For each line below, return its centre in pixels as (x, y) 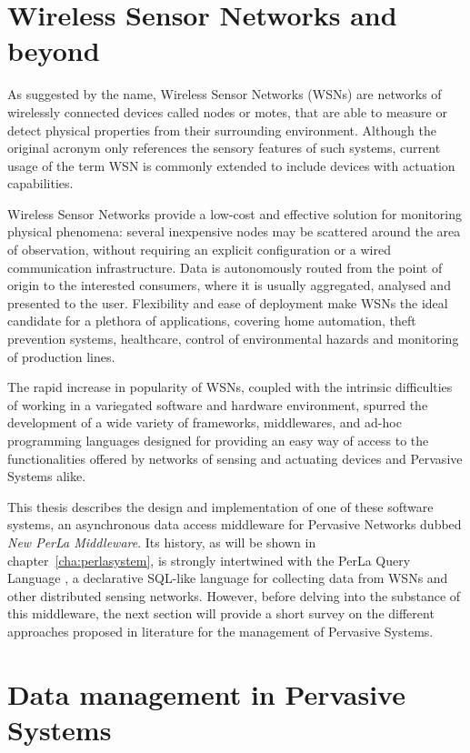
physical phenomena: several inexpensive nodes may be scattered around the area (234, 231)
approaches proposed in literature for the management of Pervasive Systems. (220, 631)
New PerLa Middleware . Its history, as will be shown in (162, 542)
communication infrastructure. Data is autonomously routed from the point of (225, 267)
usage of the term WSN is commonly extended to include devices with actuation (231, 165)
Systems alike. (47, 476)
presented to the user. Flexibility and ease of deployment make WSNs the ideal (228, 302)
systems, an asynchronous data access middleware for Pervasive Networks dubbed (235, 524)
